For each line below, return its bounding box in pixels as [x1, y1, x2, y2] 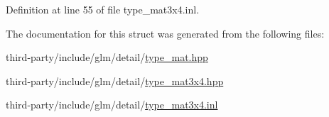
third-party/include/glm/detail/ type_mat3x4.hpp [6, 73, 224, 88]
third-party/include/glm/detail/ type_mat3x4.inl [6, 97, 218, 112]
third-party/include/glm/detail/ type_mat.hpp [6, 50, 208, 65]
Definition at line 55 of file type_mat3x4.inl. [6, 2, 200, 16]
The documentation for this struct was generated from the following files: [6, 26, 325, 40]
